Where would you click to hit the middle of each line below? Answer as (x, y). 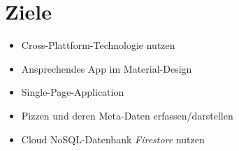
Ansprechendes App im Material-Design (107, 68)
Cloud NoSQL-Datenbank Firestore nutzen (113, 139)
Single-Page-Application (73, 92)
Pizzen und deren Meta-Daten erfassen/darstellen (127, 115)
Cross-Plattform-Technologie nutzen (98, 45)
